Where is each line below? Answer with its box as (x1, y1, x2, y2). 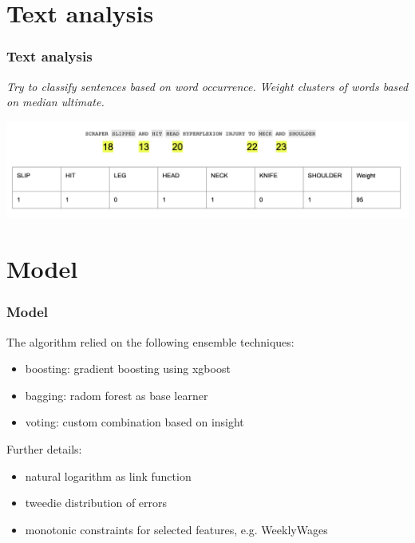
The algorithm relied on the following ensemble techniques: (6, 333, 294, 350)
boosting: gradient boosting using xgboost (25, 360, 231, 377)
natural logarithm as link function (25, 467, 192, 484)
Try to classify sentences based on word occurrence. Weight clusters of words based (6, 77, 409, 94)
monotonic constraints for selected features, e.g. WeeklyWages (25, 521, 328, 537)
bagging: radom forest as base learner (25, 386, 208, 403)
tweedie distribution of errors (25, 494, 168, 511)
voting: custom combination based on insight (25, 414, 244, 430)
